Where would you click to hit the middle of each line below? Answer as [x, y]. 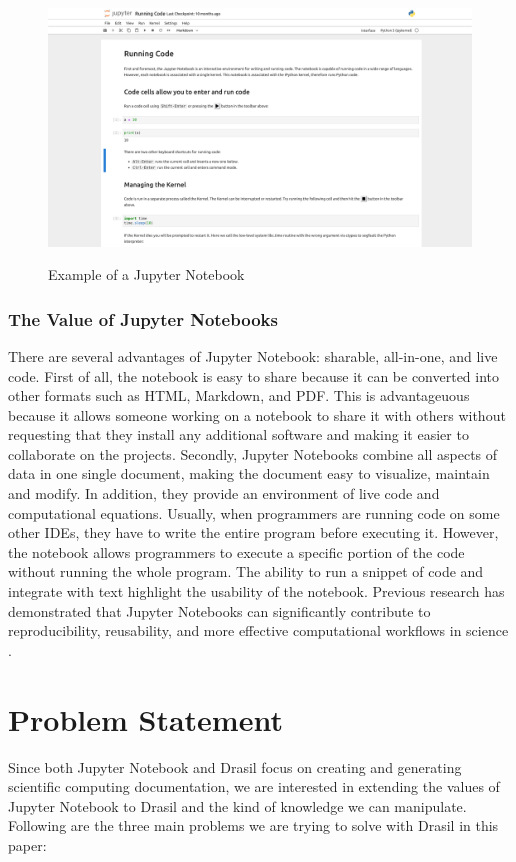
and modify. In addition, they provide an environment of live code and [224, 493]
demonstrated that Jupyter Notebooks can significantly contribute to [219, 610]
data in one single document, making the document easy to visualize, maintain [249, 473]
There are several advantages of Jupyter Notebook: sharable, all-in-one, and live [253, 355]
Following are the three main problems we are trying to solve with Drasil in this [253, 825]
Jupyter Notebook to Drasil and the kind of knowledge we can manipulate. [237, 805]
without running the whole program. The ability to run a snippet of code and [246, 571]
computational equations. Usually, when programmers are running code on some [254, 512]
